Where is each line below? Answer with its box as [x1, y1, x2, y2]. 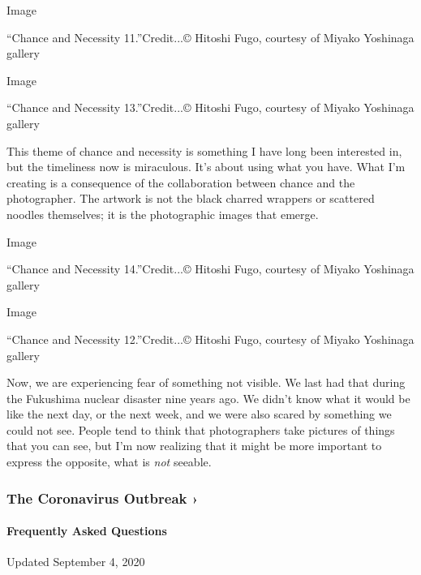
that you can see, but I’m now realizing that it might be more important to [6, 437, 382, 454]
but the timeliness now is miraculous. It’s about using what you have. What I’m [6, 158, 406, 175]
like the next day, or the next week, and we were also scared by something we [6, 406, 392, 423]
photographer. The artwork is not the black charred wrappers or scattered [6, 190, 375, 207]
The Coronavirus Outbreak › [6, 487, 199, 508]
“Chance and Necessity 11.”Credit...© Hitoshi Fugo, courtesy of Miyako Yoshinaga [6, 28, 415, 45]
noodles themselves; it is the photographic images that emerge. [6, 205, 319, 222]
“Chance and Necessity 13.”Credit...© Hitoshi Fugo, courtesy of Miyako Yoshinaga [6, 99, 415, 116]
